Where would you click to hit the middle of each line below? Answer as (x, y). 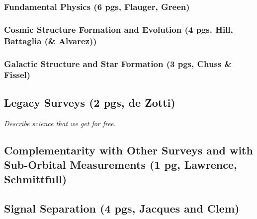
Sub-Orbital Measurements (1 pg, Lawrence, (121, 164)
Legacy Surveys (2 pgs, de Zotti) (90, 102)
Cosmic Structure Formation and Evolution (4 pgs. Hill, (119, 29)
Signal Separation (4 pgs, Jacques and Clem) (122, 208)
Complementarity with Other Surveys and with (128, 150)
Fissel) (17, 75)
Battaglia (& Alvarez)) (50, 40)
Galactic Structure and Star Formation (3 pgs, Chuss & (118, 63)
